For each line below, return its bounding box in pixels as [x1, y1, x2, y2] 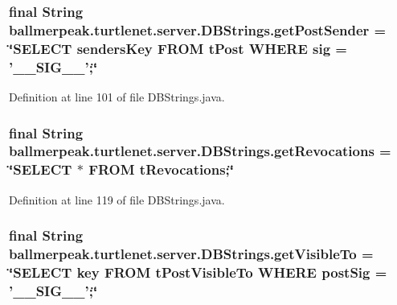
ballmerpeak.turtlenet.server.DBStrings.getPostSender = [9, 19, 387, 39]
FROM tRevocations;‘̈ [88, 159, 234, 179]
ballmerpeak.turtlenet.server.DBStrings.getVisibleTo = [9, 244, 374, 264]
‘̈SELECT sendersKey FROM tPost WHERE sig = [9, 38, 347, 58]
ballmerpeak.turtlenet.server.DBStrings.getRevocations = [9, 141, 391, 161]
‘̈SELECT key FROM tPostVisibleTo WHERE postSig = [9, 262, 387, 282]
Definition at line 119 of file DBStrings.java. [9, 191, 225, 208]
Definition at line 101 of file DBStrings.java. [9, 88, 225, 105]
